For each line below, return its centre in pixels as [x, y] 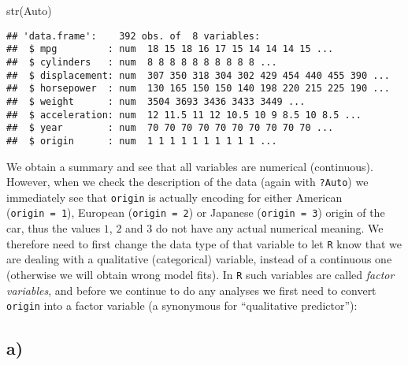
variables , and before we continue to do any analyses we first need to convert [191, 290]
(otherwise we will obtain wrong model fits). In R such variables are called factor [200, 274]
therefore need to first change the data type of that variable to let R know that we [204, 243]
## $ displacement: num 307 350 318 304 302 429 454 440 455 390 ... [198, 75]
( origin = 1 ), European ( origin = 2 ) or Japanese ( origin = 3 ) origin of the [196, 212]
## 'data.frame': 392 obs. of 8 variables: [134, 36]
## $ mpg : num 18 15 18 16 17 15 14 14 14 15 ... [170, 49]
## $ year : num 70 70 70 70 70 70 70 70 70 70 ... [170, 128]
